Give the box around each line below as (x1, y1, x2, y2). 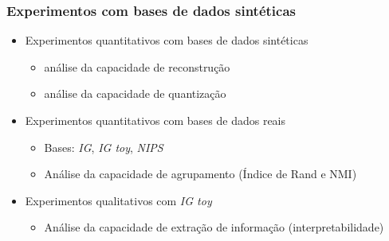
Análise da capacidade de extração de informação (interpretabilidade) (44, 219, 384, 235)
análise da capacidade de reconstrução (44, 58, 230, 75)
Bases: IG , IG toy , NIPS (44, 138, 163, 155)
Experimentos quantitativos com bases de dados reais (25, 112, 286, 128)
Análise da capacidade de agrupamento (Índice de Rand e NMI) (44, 165, 357, 182)
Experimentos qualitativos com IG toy (25, 192, 212, 208)
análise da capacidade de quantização (44, 85, 226, 102)
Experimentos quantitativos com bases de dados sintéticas (25, 32, 308, 49)
